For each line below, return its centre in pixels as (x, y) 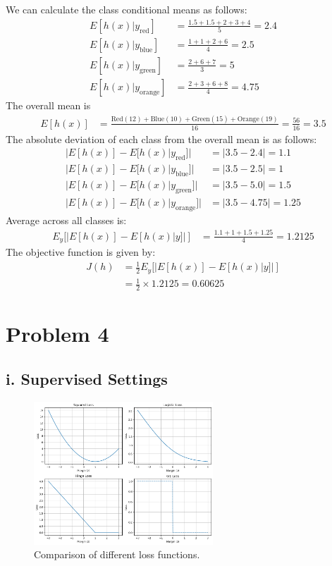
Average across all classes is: (66, 220)
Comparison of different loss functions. (117, 554)
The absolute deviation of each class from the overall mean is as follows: (161, 139)
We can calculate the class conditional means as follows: (127, 9)
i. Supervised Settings (87, 378)
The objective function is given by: (81, 252)
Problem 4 (57, 334)
